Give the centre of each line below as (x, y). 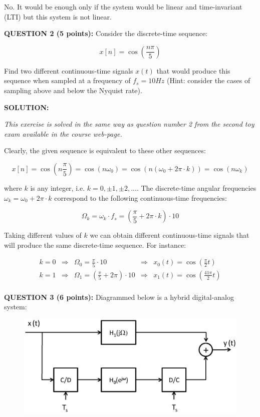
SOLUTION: (27, 107)
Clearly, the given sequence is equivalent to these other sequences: (105, 150)
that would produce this (193, 70)
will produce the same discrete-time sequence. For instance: (95, 245)
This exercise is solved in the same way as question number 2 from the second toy (129, 124)
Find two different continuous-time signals (69, 70)
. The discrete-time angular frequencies (196, 187)
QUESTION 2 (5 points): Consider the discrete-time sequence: (106, 33)
